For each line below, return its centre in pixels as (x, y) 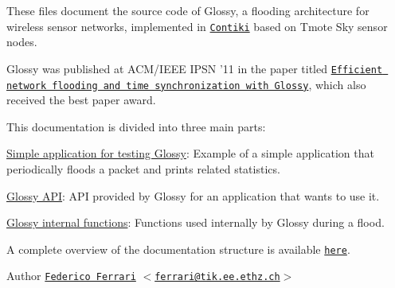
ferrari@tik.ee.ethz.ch (217, 277)
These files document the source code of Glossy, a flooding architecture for (188, 10)
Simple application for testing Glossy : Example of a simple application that (190, 153)
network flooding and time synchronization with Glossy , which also (186, 84)
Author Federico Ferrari (71, 276)
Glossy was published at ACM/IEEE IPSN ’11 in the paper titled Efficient (195, 68)
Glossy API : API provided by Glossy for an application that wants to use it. (193, 195)
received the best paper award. (81, 100)
